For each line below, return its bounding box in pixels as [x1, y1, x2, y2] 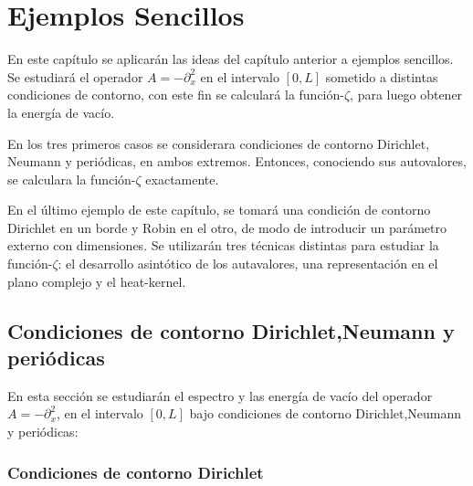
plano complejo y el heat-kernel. [7, 271, 186, 291]
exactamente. [145, 169, 219, 188]
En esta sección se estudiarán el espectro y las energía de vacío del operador [7, 386, 433, 405]
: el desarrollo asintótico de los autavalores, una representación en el [58, 254, 438, 273]
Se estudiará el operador [7, 67, 143, 86]
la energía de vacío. [7, 102, 115, 121]
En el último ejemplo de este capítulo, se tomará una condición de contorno [7, 200, 431, 219]
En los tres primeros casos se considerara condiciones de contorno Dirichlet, [7, 133, 430, 153]
